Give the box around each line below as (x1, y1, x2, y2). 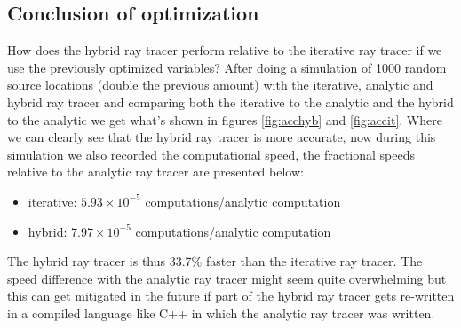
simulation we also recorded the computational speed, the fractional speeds (7, 144, 415, 163)
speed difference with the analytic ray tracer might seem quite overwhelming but (7, 269, 447, 287)
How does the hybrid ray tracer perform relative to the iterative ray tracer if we (7, 41, 442, 59)
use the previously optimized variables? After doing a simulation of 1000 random (7, 58, 447, 76)
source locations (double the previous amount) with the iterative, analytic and (7, 75, 433, 94)
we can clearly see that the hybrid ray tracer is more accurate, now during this (7, 128, 436, 146)
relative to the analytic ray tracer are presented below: (7, 162, 304, 181)
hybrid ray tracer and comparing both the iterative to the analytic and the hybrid (7, 92, 454, 111)
